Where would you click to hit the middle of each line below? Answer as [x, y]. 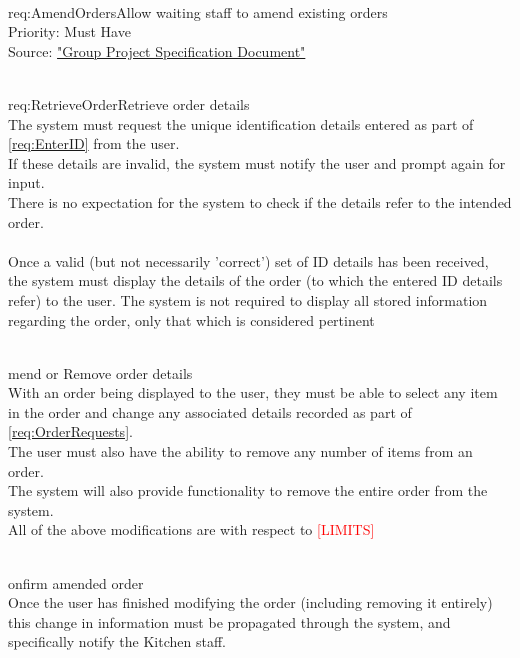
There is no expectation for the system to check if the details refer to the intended [260, 201]
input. [26, 182]
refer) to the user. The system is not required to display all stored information [248, 299]
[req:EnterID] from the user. [94, 143]
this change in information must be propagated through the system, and [229, 621]
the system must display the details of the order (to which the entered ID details [255, 280]
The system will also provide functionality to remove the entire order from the [248, 490]
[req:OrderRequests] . [70, 431]
